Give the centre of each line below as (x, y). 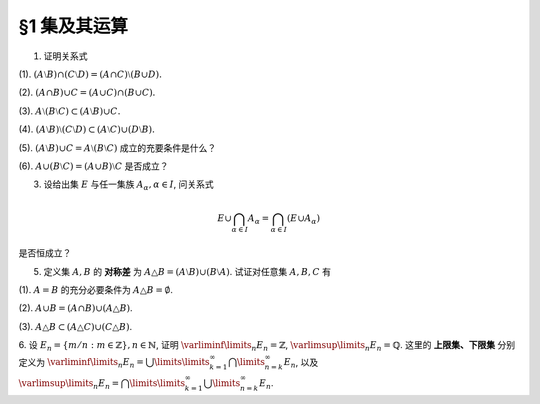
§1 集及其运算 (73, 26)
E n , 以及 (301, 363)
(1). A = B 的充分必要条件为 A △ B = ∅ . (96, 289)
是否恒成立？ (45, 253)
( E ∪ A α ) (303, 220)
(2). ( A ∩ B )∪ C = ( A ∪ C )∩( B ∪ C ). (87, 92)
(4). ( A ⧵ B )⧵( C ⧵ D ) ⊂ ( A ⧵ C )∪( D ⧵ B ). (86, 129)
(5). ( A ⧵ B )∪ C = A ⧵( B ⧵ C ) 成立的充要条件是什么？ (117, 147)
